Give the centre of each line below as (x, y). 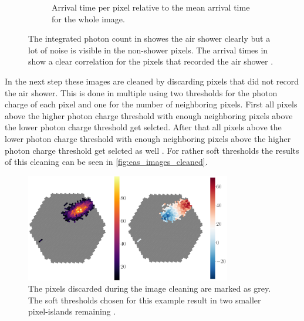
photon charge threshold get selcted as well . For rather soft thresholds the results (152, 150)
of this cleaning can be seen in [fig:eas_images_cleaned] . (106, 162)
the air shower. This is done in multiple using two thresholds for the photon (141, 92)
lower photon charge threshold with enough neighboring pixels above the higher (148, 138)
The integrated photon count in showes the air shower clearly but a (149, 38)
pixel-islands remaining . (72, 311)
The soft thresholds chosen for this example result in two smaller (145, 300)
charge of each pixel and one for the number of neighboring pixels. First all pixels (151, 104)
